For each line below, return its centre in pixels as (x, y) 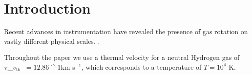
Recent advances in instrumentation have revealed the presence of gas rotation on (126, 31)
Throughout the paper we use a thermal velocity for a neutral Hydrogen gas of (122, 57)
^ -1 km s (63, 66)
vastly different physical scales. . (52, 41)
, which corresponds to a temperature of (141, 66)
